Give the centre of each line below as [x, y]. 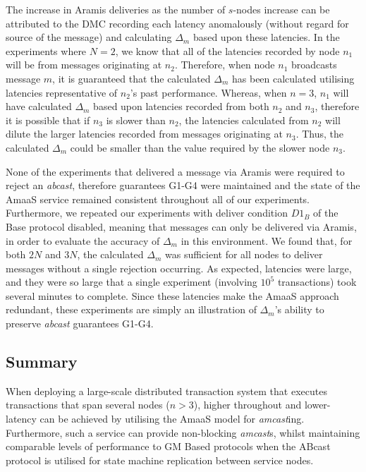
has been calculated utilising [293, 78]
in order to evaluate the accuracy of [83, 240]
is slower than [136, 120]
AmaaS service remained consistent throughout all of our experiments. [158, 199]
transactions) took [317, 282]
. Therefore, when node [225, 65]
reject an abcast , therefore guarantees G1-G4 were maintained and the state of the [183, 185]
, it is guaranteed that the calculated [132, 78]
